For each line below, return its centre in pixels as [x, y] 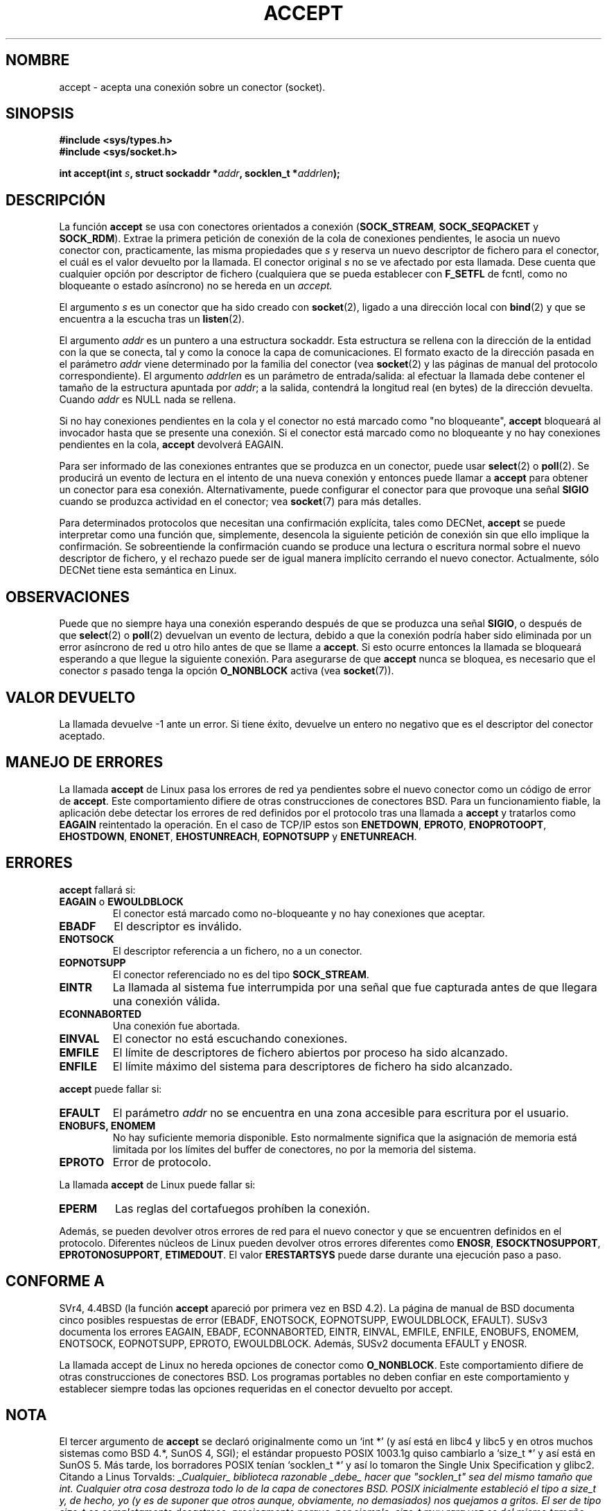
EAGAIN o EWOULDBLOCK [121, 901]
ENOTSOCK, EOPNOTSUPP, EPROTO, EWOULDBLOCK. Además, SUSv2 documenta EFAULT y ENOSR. [293, 1343]
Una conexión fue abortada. [176, 1025]
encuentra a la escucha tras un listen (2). [152, 319]
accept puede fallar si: [111, 1089]
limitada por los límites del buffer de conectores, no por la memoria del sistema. [294, 1149]
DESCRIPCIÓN [56, 200]
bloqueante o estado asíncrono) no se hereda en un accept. [196, 286]
